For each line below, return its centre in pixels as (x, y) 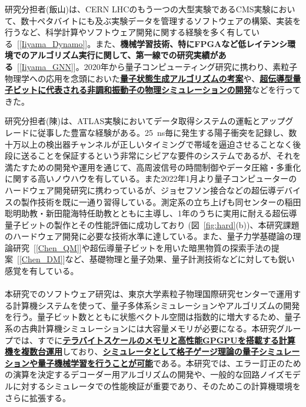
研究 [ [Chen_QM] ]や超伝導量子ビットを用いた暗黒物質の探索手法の (142, 247)
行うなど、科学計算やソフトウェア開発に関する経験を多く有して (128, 32)
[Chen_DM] (41, 259)
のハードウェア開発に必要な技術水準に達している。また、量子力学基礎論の (149, 236)
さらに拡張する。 (38, 397)
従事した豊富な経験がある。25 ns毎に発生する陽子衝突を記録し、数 (167, 132)
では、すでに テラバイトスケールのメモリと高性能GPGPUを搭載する (146, 340)
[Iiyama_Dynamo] (52, 43)
